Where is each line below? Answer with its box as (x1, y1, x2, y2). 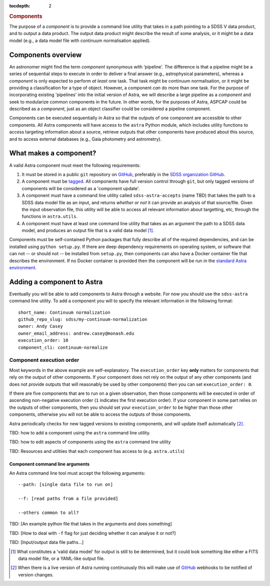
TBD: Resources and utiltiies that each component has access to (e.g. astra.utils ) (9, 448, 185, 454)
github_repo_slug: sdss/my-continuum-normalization (18, 317, 147, 322)
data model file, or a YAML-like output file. (18, 555, 105, 561)
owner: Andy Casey (18, 323, 63, 329)
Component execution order (9, 357, 79, 364)
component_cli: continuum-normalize (18, 344, 108, 350)
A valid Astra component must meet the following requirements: (9, 162, 141, 168)
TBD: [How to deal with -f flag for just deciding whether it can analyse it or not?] (9, 530, 176, 536)
